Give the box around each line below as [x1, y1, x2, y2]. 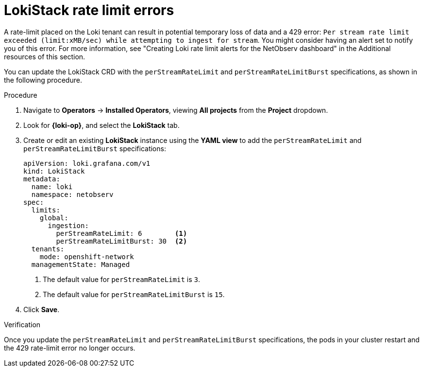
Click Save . [23, 305, 60, 314]
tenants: [31, 245, 65, 253]
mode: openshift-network [39, 252, 134, 261]
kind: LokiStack [23, 167, 85, 175]
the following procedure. [4, 75, 82, 84]
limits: [31, 206, 60, 214]
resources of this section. [4, 52, 85, 61]
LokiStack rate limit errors [4, 2, 174, 18]
